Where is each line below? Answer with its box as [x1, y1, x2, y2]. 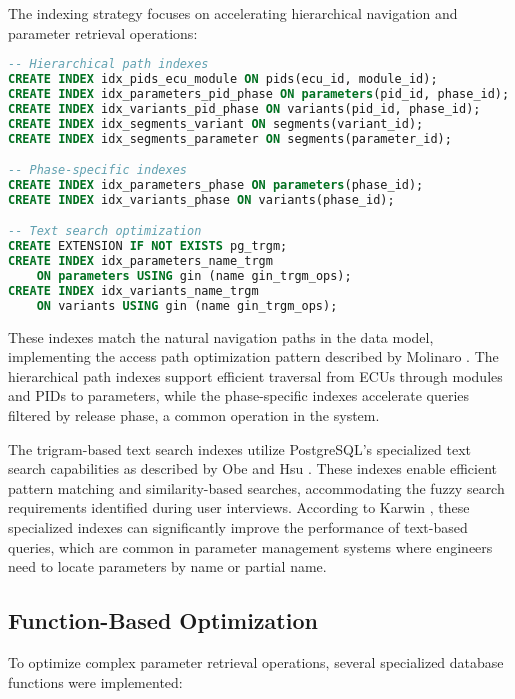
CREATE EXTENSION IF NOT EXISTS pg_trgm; [8, 239, 288, 254]
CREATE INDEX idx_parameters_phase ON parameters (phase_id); [8, 177, 424, 192]
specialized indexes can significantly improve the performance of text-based [8, 516, 468, 537]
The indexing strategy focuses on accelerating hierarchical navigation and [8, 3, 458, 23]
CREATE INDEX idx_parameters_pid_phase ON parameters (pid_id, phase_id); [8, 86, 510, 101]
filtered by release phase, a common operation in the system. [8, 405, 380, 425]
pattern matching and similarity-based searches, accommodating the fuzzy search [8, 477, 505, 498]
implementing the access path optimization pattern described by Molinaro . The [8, 346, 499, 367]
